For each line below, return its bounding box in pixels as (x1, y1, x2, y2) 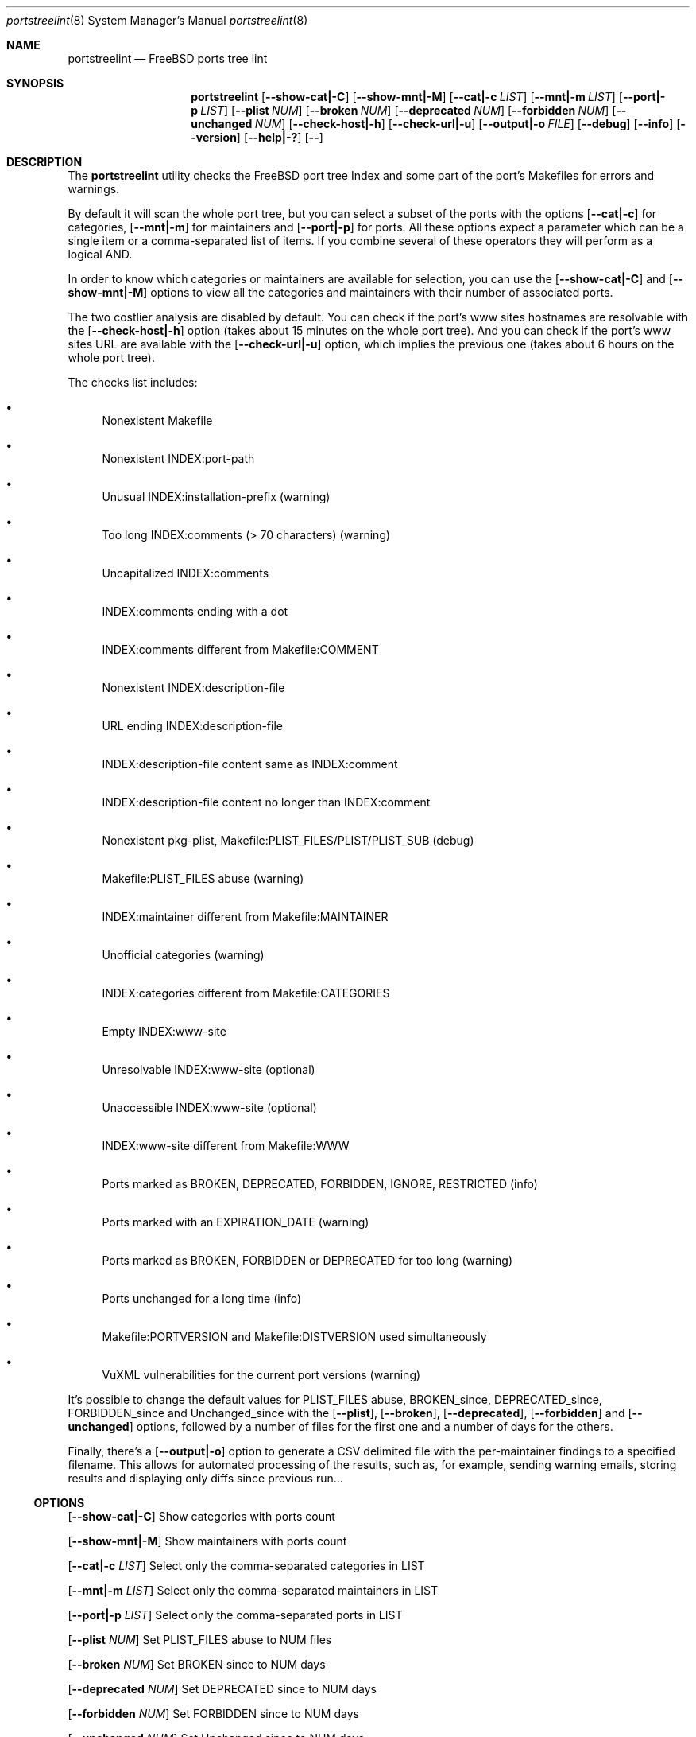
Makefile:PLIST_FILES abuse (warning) (102, 872, 304, 885)
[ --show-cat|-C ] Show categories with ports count (68, 1510, 335, 1523)
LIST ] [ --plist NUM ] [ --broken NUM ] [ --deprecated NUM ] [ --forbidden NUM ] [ (200, 103, 617, 117)
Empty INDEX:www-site (102, 1024, 226, 1038)
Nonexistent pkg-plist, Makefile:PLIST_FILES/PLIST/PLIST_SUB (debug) (102, 834, 474, 847)
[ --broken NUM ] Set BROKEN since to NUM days (68, 1657, 326, 1671)
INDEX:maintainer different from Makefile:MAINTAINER (102, 910, 389, 923)
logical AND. (68, 247, 133, 261)
